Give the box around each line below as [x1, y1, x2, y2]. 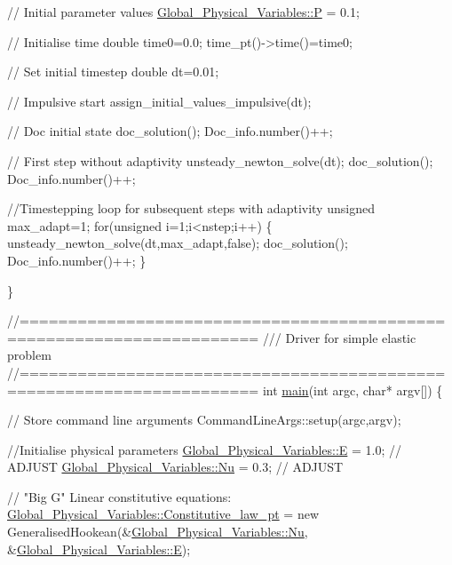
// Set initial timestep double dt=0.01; [7, 62, 219, 81]
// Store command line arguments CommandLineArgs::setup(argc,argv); [7, 410, 401, 429]
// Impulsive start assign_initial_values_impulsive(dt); [7, 92, 312, 110]
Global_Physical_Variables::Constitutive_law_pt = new [7, 505, 319, 523]
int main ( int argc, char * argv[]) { [262, 380, 443, 399]
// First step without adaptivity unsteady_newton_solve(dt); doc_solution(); [7, 151, 433, 170]
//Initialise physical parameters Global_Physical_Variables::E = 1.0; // [7, 440, 401, 458]
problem [7, 346, 52, 364]
